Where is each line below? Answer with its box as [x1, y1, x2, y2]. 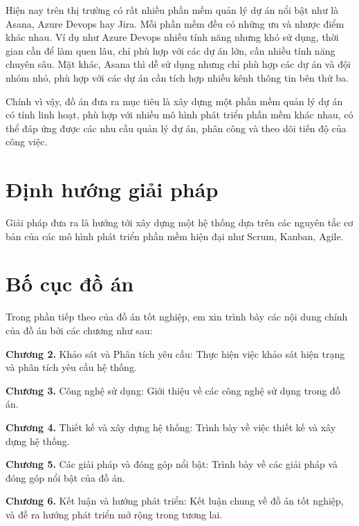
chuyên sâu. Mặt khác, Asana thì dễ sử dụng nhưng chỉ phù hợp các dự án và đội [6, 57, 351, 71]
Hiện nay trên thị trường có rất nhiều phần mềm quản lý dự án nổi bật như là [6, 3, 339, 17]
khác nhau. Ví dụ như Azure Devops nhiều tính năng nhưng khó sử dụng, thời [6, 30, 339, 44]
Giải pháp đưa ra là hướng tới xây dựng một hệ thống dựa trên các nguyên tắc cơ [6, 215, 353, 230]
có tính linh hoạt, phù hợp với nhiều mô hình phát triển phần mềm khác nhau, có [6, 107, 353, 122]
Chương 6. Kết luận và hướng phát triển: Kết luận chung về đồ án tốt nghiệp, [6, 493, 344, 508]
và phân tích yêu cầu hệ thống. [6, 360, 137, 374]
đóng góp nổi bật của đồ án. [6, 470, 125, 484]
